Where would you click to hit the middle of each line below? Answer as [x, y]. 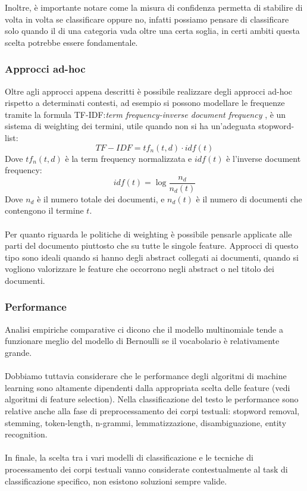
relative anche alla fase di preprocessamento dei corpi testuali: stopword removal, [152, 410]
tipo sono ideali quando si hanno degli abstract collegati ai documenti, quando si [152, 257]
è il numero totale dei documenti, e [101, 198]
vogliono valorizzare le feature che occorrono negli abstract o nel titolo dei [140, 269]
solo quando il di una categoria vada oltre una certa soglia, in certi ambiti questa [152, 31]
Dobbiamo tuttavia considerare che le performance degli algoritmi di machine [146, 376]
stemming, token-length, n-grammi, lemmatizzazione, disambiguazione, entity [146, 422]
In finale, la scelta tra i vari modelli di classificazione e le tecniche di [129, 457]
